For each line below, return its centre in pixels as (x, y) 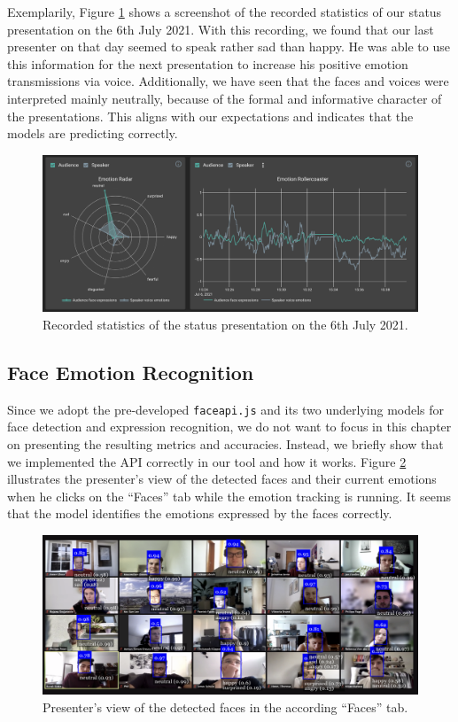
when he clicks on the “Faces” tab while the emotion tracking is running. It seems (229, 496)
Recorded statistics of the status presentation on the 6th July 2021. (225, 324)
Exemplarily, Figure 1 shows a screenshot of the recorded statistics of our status (225, 12)
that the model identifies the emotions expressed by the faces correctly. (200, 513)
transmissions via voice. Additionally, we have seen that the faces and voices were (228, 81)
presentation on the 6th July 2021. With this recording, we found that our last (221, 29)
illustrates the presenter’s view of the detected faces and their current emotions (222, 479)
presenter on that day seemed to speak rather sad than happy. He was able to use (229, 47)
